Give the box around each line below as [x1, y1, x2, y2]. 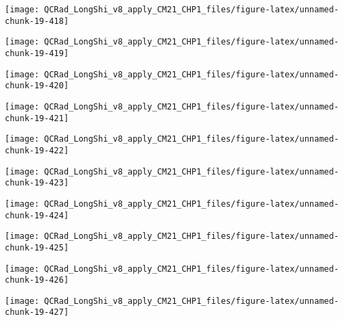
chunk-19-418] [5, 16, 69, 26]
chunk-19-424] [5, 210, 69, 220]
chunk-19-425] [5, 242, 69, 253]
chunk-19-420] [5, 81, 69, 91]
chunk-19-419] [5, 48, 69, 58]
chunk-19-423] [5, 178, 69, 188]
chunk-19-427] [5, 307, 69, 318]
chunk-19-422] [5, 145, 69, 155]
